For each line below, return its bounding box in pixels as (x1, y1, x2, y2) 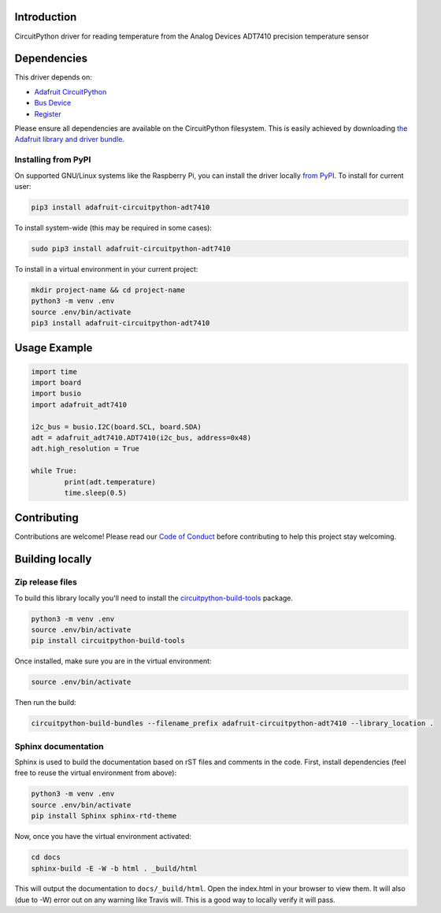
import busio (31, 389, 82, 398)
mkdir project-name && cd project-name (31, 285, 185, 295)
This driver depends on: (14, 72, 92, 82)
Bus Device (34, 98, 72, 108)
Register (34, 109, 62, 118)
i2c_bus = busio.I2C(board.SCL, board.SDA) (31, 422, 202, 431)
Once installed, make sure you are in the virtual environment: (14, 656, 212, 666)
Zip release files (14, 577, 78, 588)
